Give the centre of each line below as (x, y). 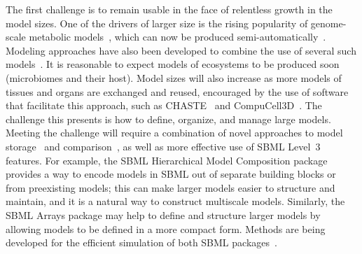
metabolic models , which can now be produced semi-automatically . (177, 37)
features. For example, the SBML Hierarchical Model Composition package (167, 160)
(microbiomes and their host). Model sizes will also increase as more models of (174, 77)
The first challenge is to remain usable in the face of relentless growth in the (169, 9)
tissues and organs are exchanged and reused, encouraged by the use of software (177, 91)
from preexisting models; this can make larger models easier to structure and (170, 187)
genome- (328, 23)
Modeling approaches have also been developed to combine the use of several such (181, 50)
